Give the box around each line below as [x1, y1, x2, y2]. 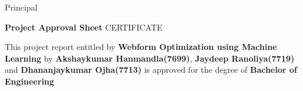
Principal [5, 1, 38, 13]
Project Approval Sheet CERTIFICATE [5, 21, 163, 33]
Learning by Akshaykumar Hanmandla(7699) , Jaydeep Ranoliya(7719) [5, 52, 295, 64]
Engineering [5, 75, 54, 87]
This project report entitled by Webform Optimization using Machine [5, 41, 277, 53]
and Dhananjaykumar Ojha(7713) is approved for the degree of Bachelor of [5, 63, 297, 76]
